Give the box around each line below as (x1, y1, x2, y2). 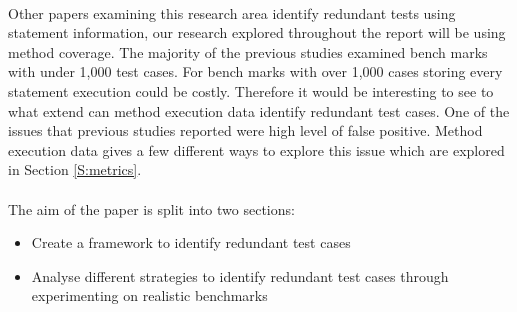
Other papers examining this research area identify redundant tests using (8, 2, 456, 23)
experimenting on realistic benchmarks (31, 285, 268, 306)
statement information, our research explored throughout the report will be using (8, 22, 506, 43)
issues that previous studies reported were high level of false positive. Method (8, 120, 483, 141)
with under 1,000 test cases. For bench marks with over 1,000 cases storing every (8, 61, 503, 82)
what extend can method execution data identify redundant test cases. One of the (8, 100, 510, 121)
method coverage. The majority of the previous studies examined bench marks (8, 41, 488, 62)
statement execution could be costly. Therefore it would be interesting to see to (8, 80, 494, 101)
